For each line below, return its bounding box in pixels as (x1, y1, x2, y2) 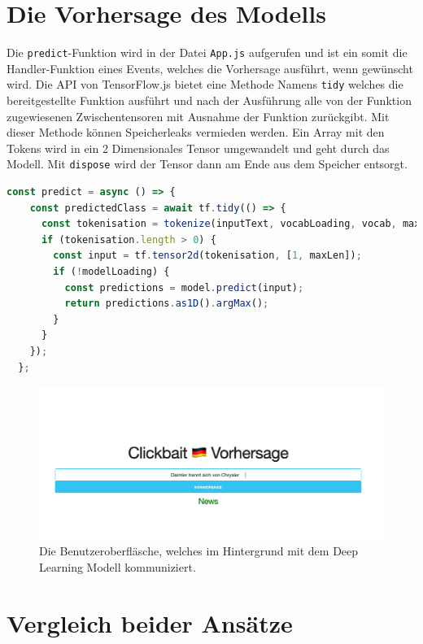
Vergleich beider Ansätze (7, 606, 293, 639)
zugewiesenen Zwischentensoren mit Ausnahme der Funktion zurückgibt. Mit (7, 107, 390, 124)
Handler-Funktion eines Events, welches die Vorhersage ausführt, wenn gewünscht (7, 59, 413, 76)
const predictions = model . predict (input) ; (64, 281, 304, 294)
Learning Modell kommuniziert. (39, 558, 196, 575)
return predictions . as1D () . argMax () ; (64, 298, 269, 310)
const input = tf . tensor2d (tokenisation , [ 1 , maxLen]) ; (53, 250, 362, 262)
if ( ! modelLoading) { (53, 266, 170, 278)
